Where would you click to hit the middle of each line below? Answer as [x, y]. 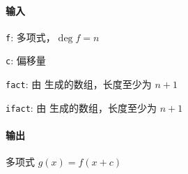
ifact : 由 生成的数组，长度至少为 [81, 107]
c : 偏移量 [26, 60]
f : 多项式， [31, 37]
